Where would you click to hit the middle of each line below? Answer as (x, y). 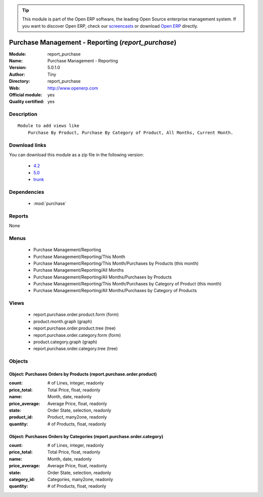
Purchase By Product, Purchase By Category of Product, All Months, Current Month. (131, 132)
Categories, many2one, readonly (80, 479)
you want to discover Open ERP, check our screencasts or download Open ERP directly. (110, 26)
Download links (28, 145)
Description (23, 114)
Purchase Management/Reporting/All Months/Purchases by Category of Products (115, 291)
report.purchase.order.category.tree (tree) (75, 349)
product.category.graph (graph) (65, 342)
